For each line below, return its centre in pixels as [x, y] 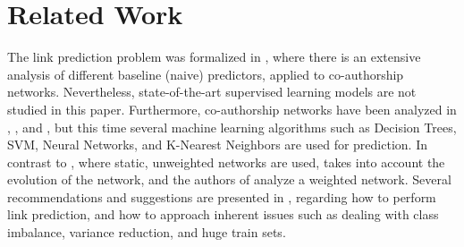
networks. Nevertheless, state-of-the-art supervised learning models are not [212, 92]
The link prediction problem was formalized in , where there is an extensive [214, 57]
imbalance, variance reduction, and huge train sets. [147, 232]
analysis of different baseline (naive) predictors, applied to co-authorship [206, 74]
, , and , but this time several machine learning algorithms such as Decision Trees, [232, 127]
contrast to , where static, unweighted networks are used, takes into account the [226, 162]
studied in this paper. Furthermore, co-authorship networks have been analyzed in [232, 109]
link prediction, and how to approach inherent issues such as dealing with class [223, 214]
